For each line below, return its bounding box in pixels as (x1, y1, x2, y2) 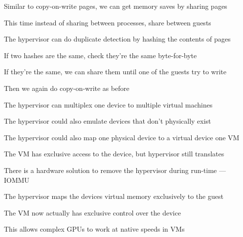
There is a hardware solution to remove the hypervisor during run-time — (4, 165, 226, 175)
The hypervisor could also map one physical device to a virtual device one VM (4, 132, 240, 142)
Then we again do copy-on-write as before (4, 83, 130, 93)
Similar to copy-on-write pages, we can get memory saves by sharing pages (4, 1, 227, 11)
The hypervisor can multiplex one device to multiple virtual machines (4, 99, 213, 109)
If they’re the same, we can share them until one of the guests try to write (4, 66, 227, 77)
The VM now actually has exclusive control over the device (4, 207, 181, 217)
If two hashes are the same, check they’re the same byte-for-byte (4, 50, 197, 60)
